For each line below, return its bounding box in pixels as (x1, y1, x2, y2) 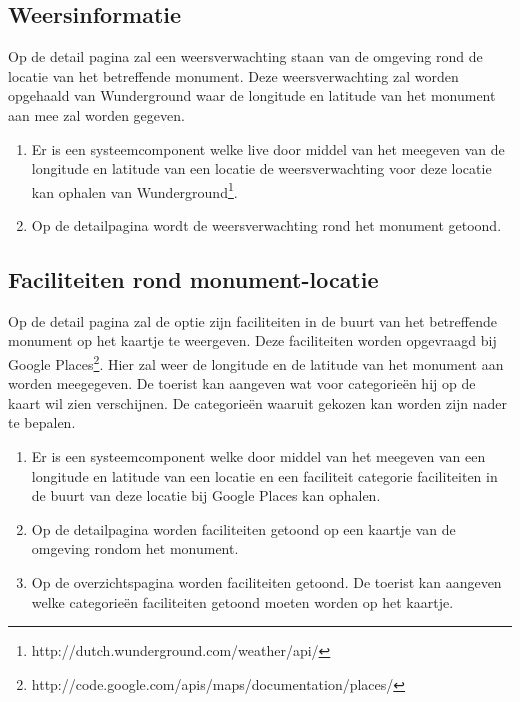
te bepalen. (8, 412, 76, 433)
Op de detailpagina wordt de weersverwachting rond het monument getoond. (31, 215, 502, 236)
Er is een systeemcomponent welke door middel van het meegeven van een (31, 446, 486, 467)
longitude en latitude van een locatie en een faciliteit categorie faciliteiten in (31, 465, 498, 486)
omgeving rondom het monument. (31, 538, 239, 559)
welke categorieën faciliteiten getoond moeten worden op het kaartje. (31, 591, 454, 612)
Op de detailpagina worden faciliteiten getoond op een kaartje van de (31, 518, 456, 539)
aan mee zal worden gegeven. (8, 104, 185, 125)
